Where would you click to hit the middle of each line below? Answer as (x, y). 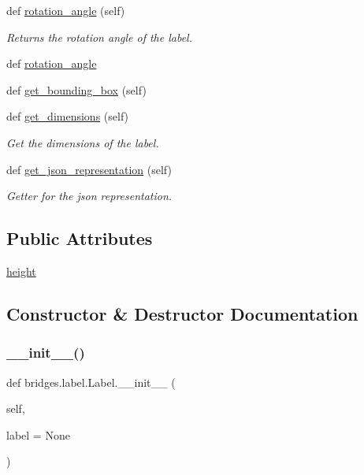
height (21, 271)
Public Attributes (80, 238)
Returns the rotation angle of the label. (99, 37)
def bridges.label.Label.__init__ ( (91, 382)
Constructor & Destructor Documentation (182, 313)
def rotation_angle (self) (66, 10)
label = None (38, 434)
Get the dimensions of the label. (83, 142)
